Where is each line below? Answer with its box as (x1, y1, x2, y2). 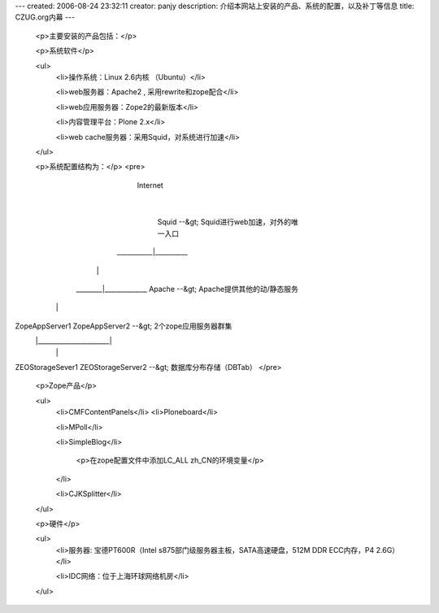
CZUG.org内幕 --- (15, 12, 76, 22)
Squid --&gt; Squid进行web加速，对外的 (157, 217, 292, 227)
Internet (137, 180, 164, 190)
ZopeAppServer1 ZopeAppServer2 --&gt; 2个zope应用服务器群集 (15, 321, 233, 331)
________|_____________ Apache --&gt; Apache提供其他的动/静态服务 (76, 285, 298, 294)
